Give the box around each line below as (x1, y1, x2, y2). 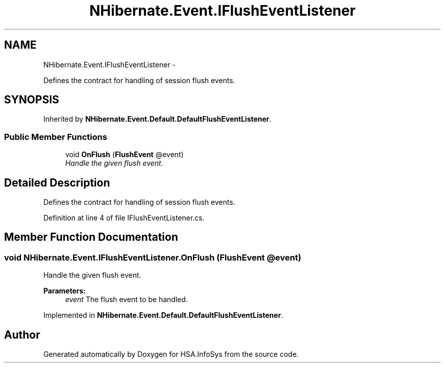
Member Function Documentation (4, 231, 178, 244)
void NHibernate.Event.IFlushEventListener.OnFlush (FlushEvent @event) (4, 252, 301, 263)
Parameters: (43, 286, 86, 296)
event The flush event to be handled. (65, 295, 188, 304)
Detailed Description (4, 176, 110, 189)
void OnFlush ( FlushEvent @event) (65, 150, 184, 159)
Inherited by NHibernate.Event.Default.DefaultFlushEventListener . (43, 115, 272, 124)
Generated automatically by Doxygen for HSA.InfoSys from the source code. (43, 350, 299, 359)
